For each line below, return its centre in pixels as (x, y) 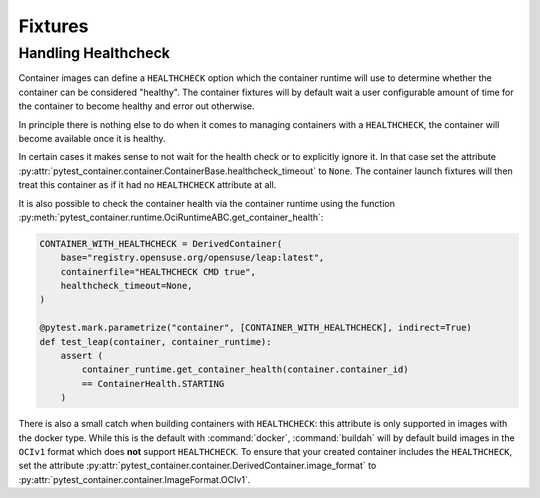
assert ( (82, 356)
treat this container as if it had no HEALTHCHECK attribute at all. (147, 185)
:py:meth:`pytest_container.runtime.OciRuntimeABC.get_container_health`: (171, 217)
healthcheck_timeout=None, (127, 286)
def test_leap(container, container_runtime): (155, 341)
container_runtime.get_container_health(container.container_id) (245, 369)
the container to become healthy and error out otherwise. (136, 106)
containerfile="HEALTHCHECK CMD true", (158, 271)
